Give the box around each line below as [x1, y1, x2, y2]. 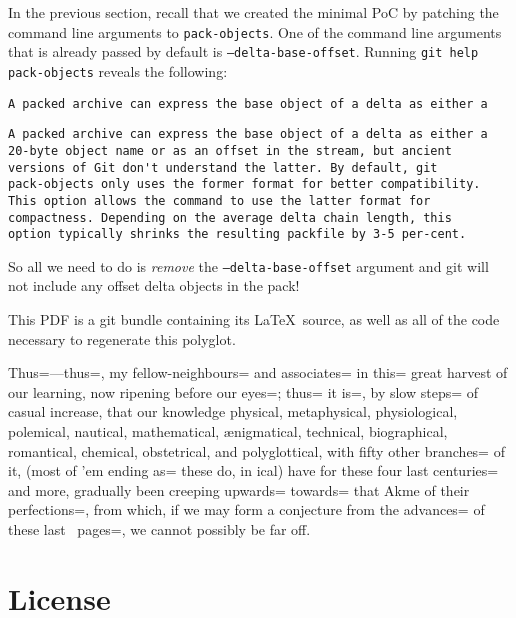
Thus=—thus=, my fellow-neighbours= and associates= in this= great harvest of [8, 362, 508, 383]
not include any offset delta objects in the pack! [8, 275, 300, 296]
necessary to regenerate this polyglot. [8, 328, 236, 349]
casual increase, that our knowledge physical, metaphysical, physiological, [8, 401, 458, 422]
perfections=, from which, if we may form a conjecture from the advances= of [8, 499, 485, 520]
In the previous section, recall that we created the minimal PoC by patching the [8, 2, 499, 22]
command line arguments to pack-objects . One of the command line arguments [8, 21, 502, 42]
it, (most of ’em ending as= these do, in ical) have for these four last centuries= [8, 460, 499, 481]
